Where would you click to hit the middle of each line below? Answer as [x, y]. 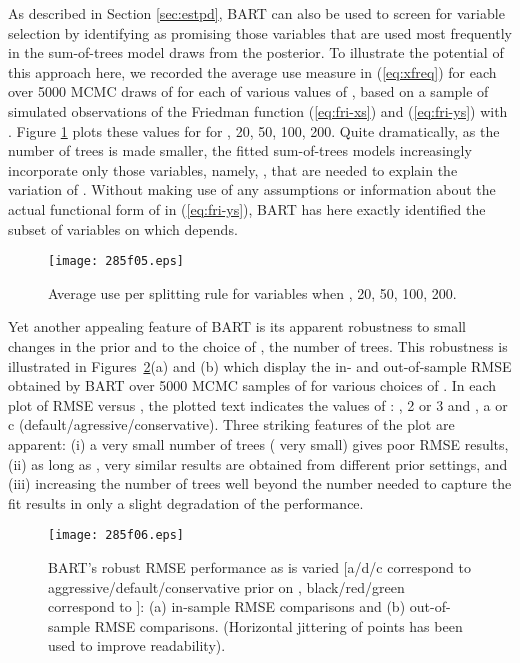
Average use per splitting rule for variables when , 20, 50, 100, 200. [252, 292]
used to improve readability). [137, 645]
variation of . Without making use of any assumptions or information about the [252, 189]
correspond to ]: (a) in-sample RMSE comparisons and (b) [227, 606]
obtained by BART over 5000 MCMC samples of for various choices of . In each [252, 385]
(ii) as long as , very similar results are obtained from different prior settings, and [258, 463]
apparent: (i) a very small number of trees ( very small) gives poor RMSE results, [258, 443]
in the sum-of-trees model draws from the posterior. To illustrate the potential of [256, 52]
